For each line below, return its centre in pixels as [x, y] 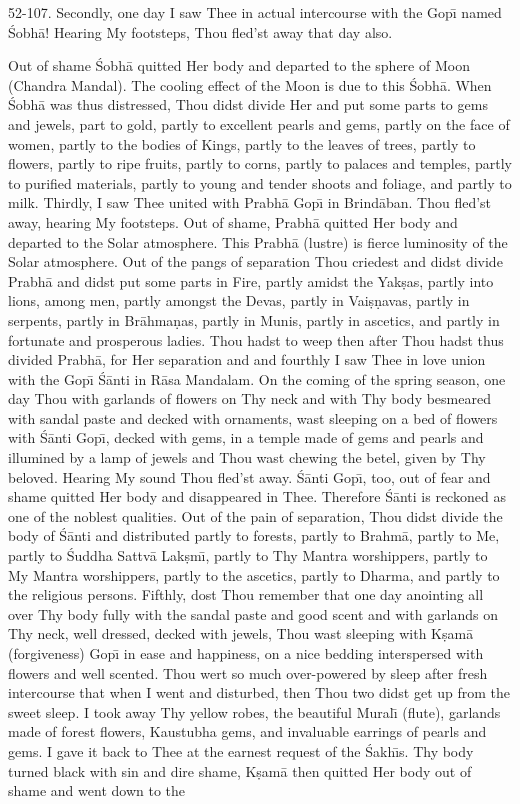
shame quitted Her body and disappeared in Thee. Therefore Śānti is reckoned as [257, 496]
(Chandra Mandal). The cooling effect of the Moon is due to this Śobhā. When [250, 84]
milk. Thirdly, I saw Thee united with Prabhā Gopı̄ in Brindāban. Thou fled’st [250, 202]
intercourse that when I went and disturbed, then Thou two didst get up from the [259, 692]
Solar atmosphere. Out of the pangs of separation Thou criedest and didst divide [255, 261]
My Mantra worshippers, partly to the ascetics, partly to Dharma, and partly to [254, 574]
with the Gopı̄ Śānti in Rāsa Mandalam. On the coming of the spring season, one [257, 378]
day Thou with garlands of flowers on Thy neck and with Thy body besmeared [249, 398]
